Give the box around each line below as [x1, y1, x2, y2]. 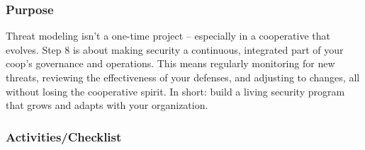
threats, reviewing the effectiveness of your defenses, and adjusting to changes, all [6, 70, 360, 84]
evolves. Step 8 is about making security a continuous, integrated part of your [6, 42, 344, 57]
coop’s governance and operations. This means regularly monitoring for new [6, 56, 335, 71]
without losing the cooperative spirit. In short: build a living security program [6, 83, 345, 98]
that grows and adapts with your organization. [6, 98, 208, 112]
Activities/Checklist [6, 127, 122, 145]
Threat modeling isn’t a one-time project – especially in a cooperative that [6, 28, 330, 43]
